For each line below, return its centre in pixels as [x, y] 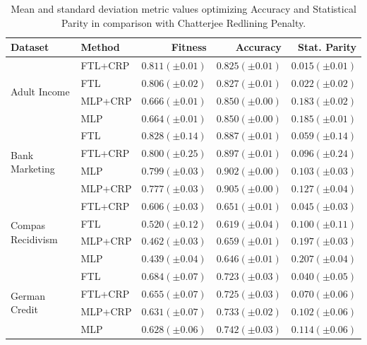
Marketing [33, 169]
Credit [24, 309]
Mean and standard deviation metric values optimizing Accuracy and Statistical [183, 8]
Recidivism [34, 239]
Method [100, 47]
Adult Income [40, 92]
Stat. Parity [327, 47]
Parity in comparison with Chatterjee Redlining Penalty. [183, 22]
